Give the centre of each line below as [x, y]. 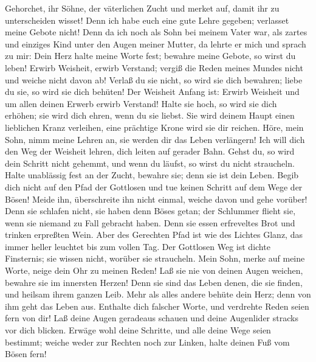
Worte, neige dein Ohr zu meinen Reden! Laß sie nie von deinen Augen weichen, [154, 270]
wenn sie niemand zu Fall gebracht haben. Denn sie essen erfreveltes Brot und [150, 222]
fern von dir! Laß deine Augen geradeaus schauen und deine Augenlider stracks [152, 318]
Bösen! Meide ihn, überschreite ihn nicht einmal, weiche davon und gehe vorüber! [156, 199]
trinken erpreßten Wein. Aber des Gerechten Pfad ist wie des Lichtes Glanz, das [154, 235]
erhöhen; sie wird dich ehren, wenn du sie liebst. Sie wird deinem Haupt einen [150, 115]
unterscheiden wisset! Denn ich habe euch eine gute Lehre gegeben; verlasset [147, 20]
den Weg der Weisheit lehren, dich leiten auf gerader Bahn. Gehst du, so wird [150, 151]
